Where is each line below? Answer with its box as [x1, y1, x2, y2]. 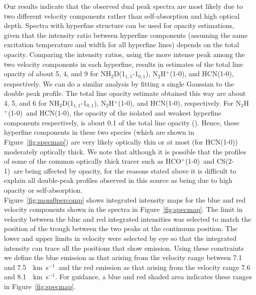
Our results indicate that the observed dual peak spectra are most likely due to [4, 1, 243, 11]
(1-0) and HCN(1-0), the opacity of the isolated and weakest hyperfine [8, 108, 222, 118]
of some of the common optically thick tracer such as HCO [4, 156, 181, 166]
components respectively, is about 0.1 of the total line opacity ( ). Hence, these [4, 117, 239, 127]
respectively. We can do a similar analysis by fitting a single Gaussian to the [4, 78, 234, 88]
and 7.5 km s [4, 262, 49, 272]
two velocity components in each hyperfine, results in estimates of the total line [4, 59, 243, 69]
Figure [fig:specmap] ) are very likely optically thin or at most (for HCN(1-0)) [4, 137, 238, 147]
